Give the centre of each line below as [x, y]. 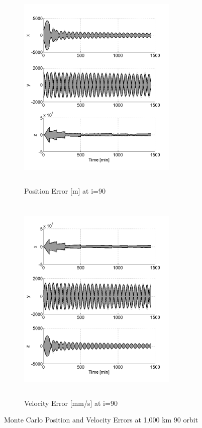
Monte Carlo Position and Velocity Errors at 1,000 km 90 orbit [101, 420]
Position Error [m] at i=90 [65, 190]
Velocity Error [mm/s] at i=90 [71, 403]
